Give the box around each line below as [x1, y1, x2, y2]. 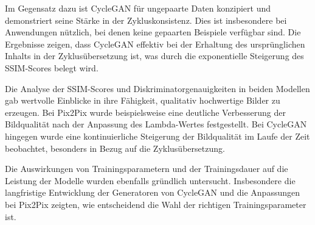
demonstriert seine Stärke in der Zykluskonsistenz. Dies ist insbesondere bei [5, 13, 287, 26]
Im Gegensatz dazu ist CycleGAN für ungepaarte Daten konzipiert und [5, 2, 271, 14]
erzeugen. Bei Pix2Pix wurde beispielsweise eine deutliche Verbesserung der [5, 105, 286, 118]
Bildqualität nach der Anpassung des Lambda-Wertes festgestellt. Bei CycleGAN [5, 118, 307, 130]
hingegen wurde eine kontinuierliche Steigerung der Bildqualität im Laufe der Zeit [5, 129, 310, 142]
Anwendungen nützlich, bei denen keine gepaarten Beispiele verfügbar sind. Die [5, 26, 301, 38]
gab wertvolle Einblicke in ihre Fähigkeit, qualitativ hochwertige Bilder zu [5, 94, 280, 107]
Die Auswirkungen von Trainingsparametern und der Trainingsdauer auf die [5, 162, 288, 175]
